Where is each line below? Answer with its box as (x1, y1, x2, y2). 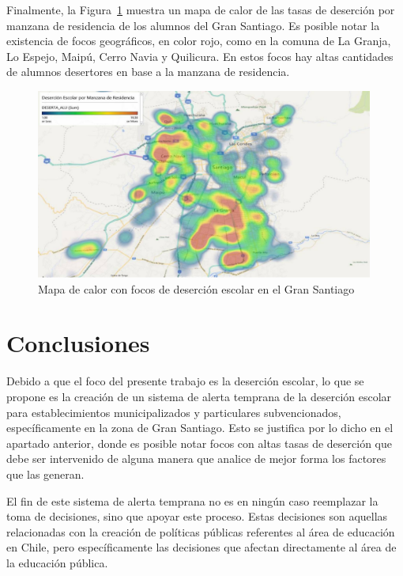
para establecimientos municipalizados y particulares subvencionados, (6, 404, 341, 420)
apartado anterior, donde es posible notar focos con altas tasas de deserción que (6, 434, 392, 451)
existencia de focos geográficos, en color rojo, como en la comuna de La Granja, (6, 32, 391, 49)
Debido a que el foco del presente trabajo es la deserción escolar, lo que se (6, 373, 364, 389)
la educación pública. (6, 554, 108, 570)
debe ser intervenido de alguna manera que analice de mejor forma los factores (6, 450, 386, 467)
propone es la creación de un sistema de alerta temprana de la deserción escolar (6, 388, 392, 404)
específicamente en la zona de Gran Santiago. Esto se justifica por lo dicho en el (6, 419, 394, 436)
